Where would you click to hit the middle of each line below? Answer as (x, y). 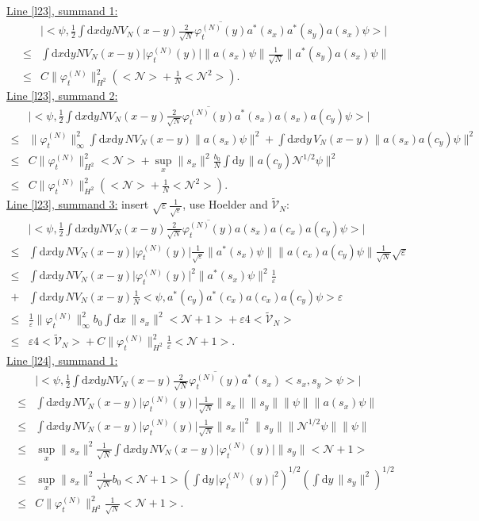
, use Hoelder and (225, 204)
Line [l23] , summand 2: (62, 96)
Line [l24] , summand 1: (62, 360)
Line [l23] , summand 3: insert (78, 204)
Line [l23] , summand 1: (62, 10)
